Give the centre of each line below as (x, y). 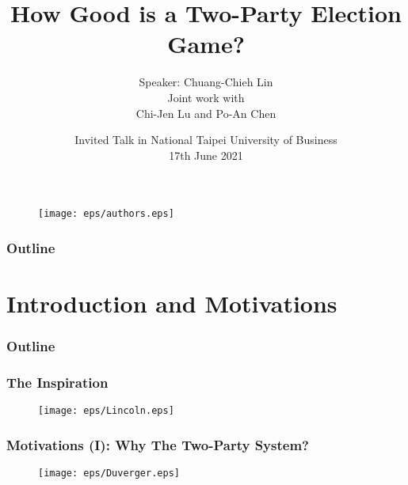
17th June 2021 (206, 155)
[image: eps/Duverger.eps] (109, 474)
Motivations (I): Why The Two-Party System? (158, 444)
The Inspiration (57, 382)
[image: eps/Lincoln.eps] (106, 411)
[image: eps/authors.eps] (106, 214)
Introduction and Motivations (172, 303)
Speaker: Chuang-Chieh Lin (206, 82)
